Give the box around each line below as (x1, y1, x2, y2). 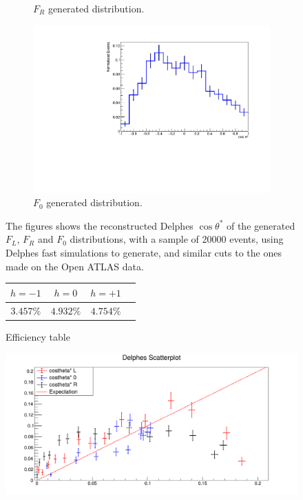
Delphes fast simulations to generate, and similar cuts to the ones (6, 246, 282, 260)
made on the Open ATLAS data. (6, 259, 144, 273)
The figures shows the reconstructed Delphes (6, 218, 194, 232)
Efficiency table (6, 329, 70, 343)
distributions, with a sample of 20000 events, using (70, 232, 284, 246)
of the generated (226, 218, 295, 232)
